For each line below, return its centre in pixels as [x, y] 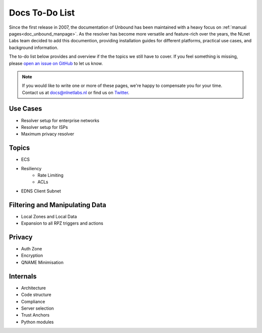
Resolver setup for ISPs [44, 127]
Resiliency [31, 168]
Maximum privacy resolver [48, 134]
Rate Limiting [51, 175]
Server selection [38, 308]
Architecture [33, 288]
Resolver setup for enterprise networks [60, 120]
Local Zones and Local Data [49, 216]
